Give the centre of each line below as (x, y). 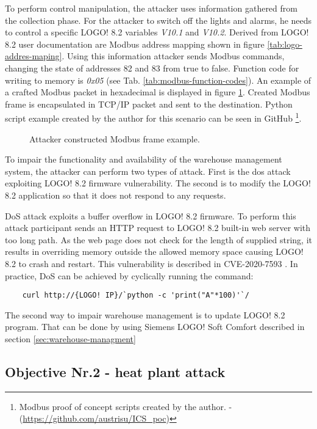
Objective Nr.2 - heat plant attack (115, 371)
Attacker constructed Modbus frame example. (115, 138)
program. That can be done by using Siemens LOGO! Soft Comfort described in (155, 327)
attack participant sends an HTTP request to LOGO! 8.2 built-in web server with (158, 228)
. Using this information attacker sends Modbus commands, (173, 56)
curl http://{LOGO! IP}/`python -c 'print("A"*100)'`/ (136, 295)
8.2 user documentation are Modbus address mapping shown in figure (135, 44)
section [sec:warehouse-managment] (70, 338)
